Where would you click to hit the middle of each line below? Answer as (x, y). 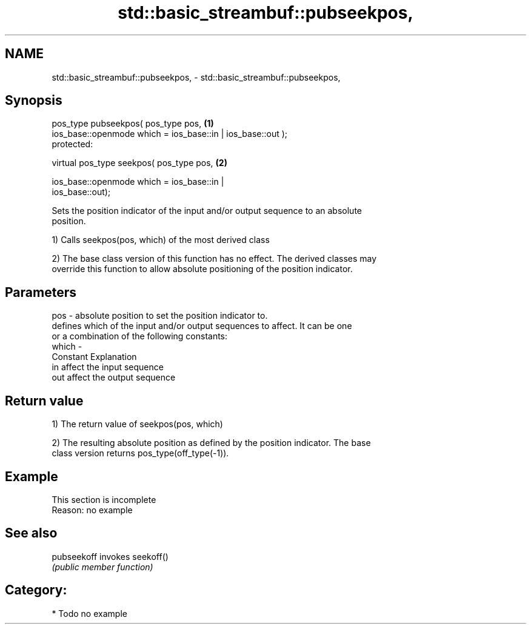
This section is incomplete (104, 499)
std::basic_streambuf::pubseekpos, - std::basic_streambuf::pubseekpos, (196, 77)
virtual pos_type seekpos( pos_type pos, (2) (139, 163)
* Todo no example (89, 613)
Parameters (41, 292)
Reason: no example (92, 510)
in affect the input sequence (108, 367)
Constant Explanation (94, 357)
